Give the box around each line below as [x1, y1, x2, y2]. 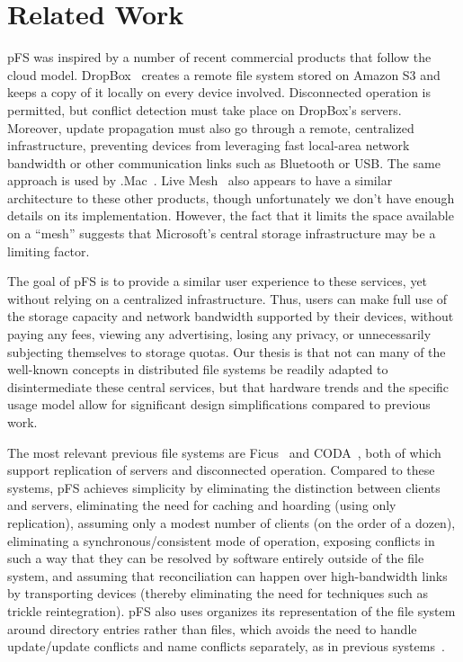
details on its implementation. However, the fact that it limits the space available [7, 206, 454, 225]
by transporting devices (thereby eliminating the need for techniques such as [7, 584, 428, 603]
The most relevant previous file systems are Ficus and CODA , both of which [7, 443, 441, 461]
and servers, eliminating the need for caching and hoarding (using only [7, 496, 396, 514]
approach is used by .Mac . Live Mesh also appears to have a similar [7, 171, 393, 190]
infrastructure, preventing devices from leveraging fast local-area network [7, 136, 410, 155]
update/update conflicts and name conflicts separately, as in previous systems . [7, 637, 445, 656]
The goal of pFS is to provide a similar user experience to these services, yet [7, 272, 428, 291]
